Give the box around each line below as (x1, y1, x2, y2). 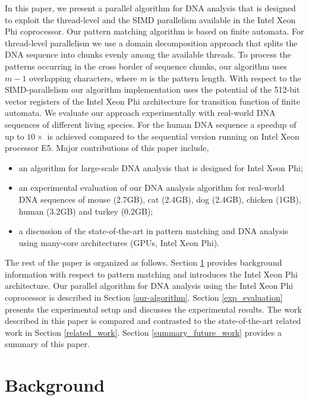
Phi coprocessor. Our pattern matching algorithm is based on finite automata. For (5, 25, 304, 37)
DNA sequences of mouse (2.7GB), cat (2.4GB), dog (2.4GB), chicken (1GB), (18, 193, 301, 205)
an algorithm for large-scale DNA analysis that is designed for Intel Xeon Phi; (18, 161, 303, 174)
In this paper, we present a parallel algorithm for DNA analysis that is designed (5, 2, 296, 14)
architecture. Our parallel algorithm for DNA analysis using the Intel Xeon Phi (5, 279, 294, 292)
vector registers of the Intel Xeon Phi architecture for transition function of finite (5, 95, 300, 107)
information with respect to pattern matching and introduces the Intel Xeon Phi (5, 267, 298, 280)
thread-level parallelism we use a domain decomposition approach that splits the (5, 36, 298, 49)
